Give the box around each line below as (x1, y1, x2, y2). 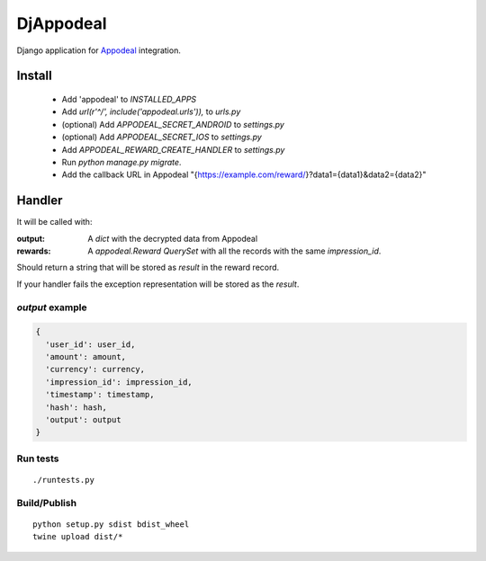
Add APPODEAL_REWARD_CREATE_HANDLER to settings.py (61, 144, 285, 155)
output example (16, 301, 87, 314)
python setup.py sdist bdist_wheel (32, 519, 190, 530)
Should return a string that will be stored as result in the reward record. (16, 262, 280, 273)
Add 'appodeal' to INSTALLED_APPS (61, 93, 197, 104)
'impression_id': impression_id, (45, 377, 193, 387)
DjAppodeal (16, 13, 107, 33)
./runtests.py (32, 475, 94, 485)
